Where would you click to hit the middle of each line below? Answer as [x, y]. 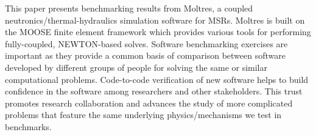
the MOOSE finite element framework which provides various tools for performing [158, 32]
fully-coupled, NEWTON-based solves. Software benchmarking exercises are [146, 43]
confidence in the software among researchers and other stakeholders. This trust [154, 91]
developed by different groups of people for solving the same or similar [136, 67]
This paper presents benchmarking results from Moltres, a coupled [129, 8]
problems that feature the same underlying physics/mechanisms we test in [143, 115]
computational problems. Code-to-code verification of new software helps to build [157, 79]
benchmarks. [28, 126]
